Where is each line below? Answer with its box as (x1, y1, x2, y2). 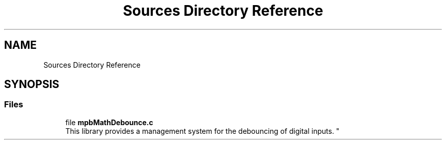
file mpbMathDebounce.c (65, 118, 153, 127)
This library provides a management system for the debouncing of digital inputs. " (65, 126, 340, 135)
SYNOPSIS (4, 78, 60, 91)
